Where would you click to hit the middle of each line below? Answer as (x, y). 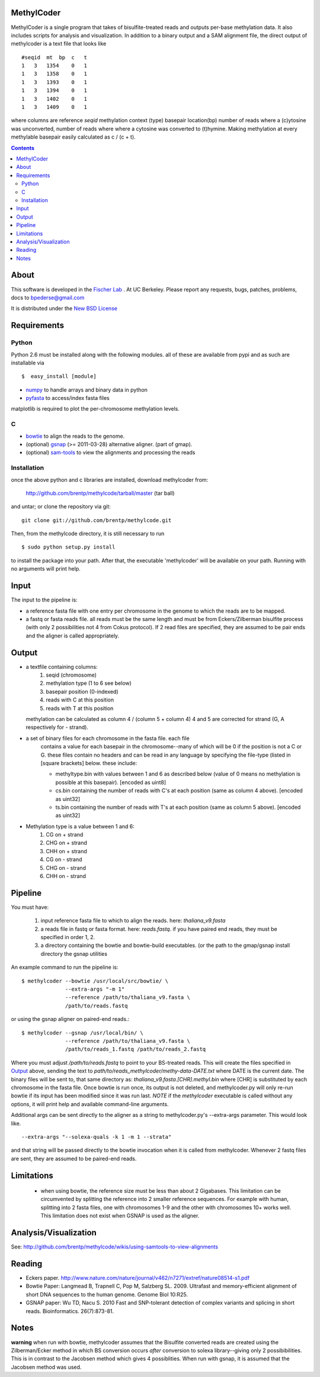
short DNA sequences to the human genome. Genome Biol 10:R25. (107, 1294)
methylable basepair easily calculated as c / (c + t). (73, 137)
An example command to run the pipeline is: (65, 967)
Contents (23, 148)
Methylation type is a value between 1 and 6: (80, 826)
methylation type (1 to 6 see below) (89, 683)
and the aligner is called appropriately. (73, 635)
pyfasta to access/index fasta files (68, 398)
